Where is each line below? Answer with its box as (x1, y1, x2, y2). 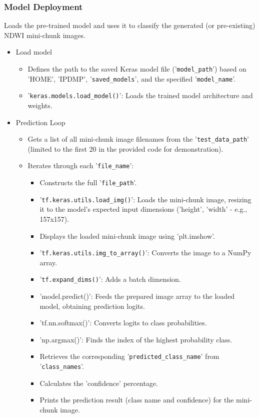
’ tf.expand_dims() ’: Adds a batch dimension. (39, 274, 181, 284)
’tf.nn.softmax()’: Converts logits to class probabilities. (39, 317, 207, 328)
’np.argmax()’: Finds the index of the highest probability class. (39, 334, 232, 344)
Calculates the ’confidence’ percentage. (39, 377, 158, 388)
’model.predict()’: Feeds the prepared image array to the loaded (39, 291, 235, 301)
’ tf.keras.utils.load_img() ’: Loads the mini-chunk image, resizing (39, 194, 251, 204)
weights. (27, 100, 52, 110)
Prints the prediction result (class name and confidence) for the (39, 394, 234, 405)
